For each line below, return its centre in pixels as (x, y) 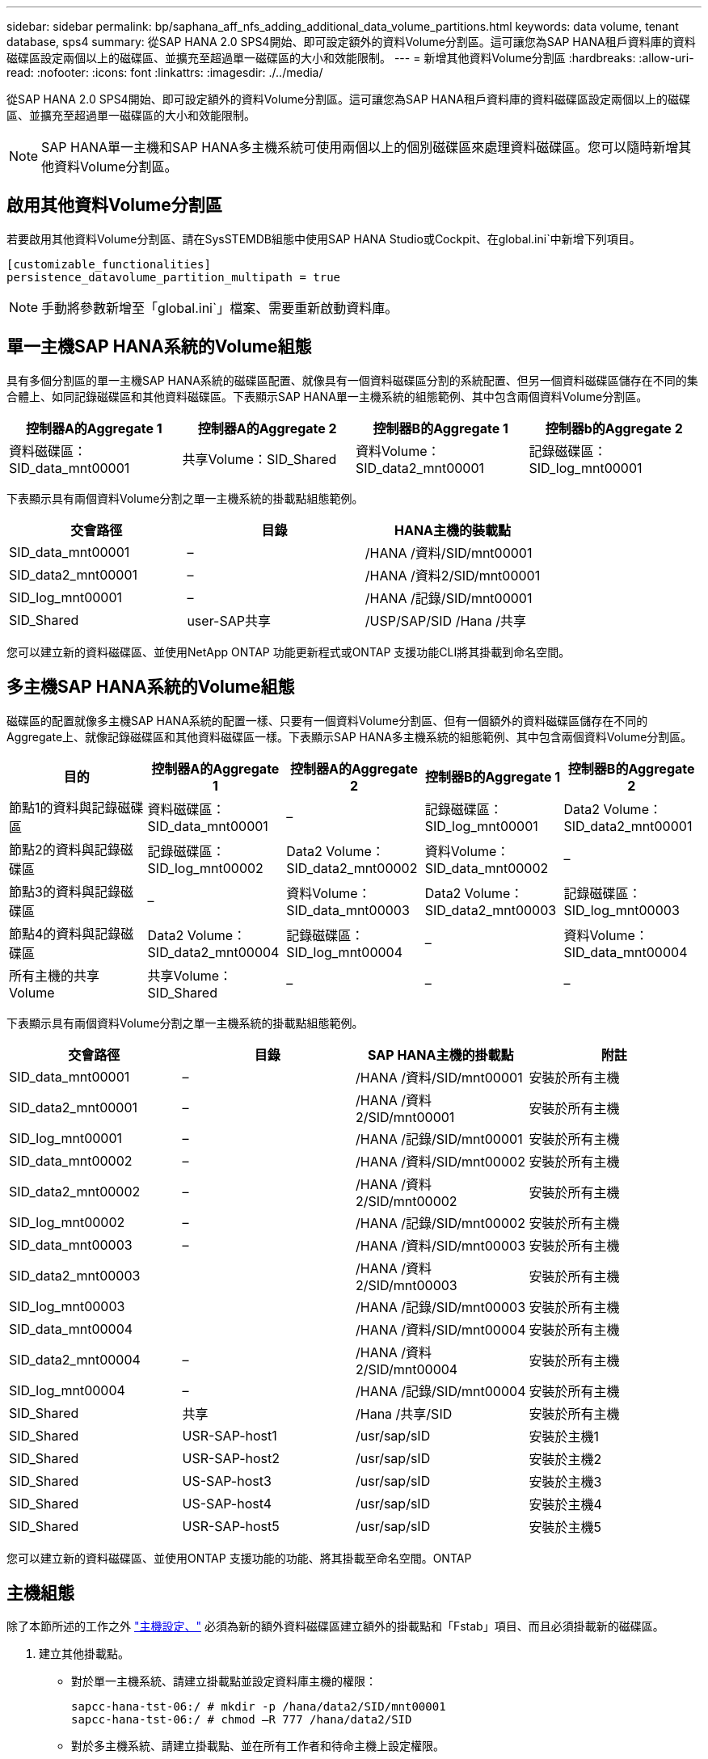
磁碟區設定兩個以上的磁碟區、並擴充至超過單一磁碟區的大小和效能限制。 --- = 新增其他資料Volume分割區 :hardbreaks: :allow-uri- (350, 58)
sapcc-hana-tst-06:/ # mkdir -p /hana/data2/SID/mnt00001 (259, 1707)
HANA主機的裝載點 (453, 530)
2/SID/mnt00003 (407, 1285)
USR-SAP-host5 (231, 1526)
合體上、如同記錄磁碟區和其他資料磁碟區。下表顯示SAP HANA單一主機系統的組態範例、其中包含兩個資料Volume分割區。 (327, 396)
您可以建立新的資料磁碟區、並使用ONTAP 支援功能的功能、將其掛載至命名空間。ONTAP (239, 1558)
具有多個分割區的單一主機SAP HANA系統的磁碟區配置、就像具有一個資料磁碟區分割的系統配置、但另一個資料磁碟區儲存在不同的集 (352, 380)
